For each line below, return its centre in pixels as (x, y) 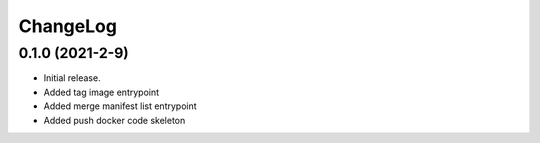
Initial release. (72, 78)
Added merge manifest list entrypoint (120, 106)
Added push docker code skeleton (114, 120)
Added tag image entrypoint (101, 92)
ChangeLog (67, 26)
